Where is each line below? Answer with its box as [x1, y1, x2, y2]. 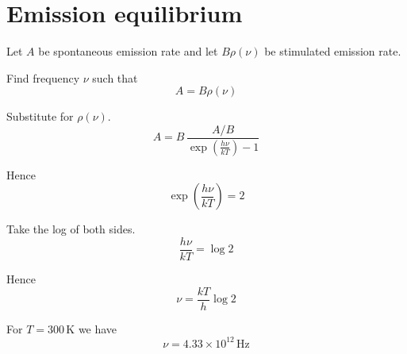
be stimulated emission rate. [264, 43, 401, 60]
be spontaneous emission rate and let [38, 43, 218, 60]
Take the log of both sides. [6, 221, 136, 237]
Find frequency [6, 69, 80, 86]
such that [92, 69, 138, 86]
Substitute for [6, 108, 74, 125]
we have [78, 320, 117, 337]
